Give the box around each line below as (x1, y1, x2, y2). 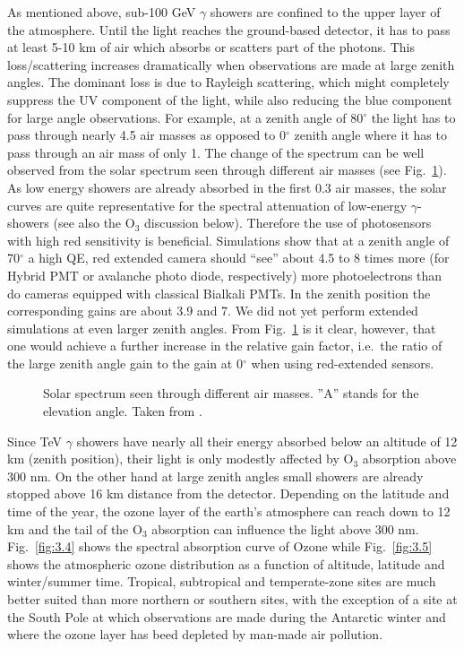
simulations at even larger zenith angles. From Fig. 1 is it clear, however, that (7, 318, 436, 337)
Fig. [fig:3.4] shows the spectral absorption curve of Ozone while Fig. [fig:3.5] (7, 537, 433, 556)
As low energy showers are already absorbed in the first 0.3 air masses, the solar (7, 177, 447, 196)
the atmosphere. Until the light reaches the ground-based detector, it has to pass (7, 20, 451, 39)
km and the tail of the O (7, 519, 142, 538)
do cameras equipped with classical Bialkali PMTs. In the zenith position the (7, 283, 431, 302)
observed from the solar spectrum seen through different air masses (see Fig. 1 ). (7, 160, 447, 179)
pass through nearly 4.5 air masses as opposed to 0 (7, 125, 286, 144)
